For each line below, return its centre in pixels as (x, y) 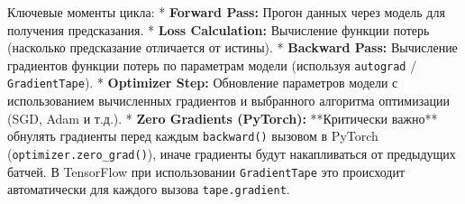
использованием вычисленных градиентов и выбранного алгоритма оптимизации (228, 101)
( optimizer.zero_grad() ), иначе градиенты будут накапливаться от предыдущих (232, 153)
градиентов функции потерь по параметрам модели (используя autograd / (212, 65)
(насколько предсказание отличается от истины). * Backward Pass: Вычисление (232, 47)
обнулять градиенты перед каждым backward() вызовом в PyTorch (193, 136)
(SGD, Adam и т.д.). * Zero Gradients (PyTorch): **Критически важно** (223, 118)
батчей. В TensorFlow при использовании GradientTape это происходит (206, 171)
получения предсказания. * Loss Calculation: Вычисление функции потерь (219, 29)
